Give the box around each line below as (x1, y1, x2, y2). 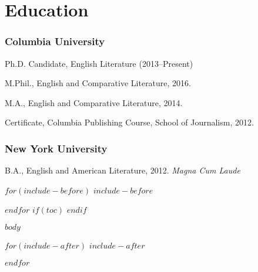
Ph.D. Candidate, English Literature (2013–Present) (5, 57, 193, 69)
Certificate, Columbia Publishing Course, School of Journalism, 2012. (5, 116, 254, 128)
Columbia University (5, 34, 105, 49)
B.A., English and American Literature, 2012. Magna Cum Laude (5, 164, 240, 176)
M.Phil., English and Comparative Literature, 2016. (5, 77, 192, 89)
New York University (5, 141, 108, 155)
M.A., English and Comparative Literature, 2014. (5, 96, 183, 108)
